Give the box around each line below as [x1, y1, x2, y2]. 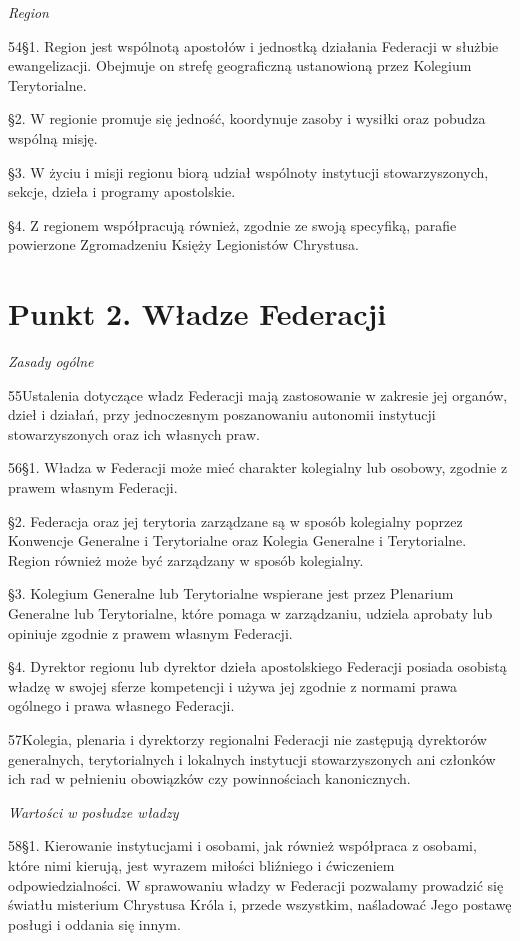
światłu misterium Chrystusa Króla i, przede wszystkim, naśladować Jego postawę [8, 894, 512, 915]
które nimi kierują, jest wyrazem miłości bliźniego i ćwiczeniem [8, 854, 395, 875]
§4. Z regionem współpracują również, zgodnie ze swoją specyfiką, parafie [8, 214, 457, 235]
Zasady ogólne [8, 351, 94, 372]
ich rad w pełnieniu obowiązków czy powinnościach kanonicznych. [8, 768, 411, 789]
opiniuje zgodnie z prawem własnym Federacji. [8, 622, 293, 643]
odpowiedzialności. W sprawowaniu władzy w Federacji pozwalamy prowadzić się [8, 874, 504, 895]
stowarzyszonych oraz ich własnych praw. [8, 423, 260, 444]
